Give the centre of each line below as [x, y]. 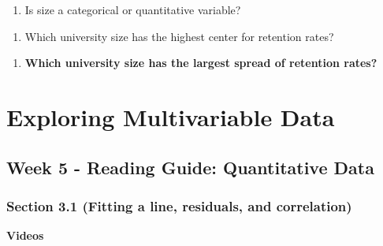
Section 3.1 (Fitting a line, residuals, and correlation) [179, 205]
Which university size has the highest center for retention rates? [179, 36]
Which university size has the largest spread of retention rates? [201, 63]
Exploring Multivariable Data [171, 116]
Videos [25, 235]
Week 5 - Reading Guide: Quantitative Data [190, 167]
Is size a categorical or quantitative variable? [133, 9]
